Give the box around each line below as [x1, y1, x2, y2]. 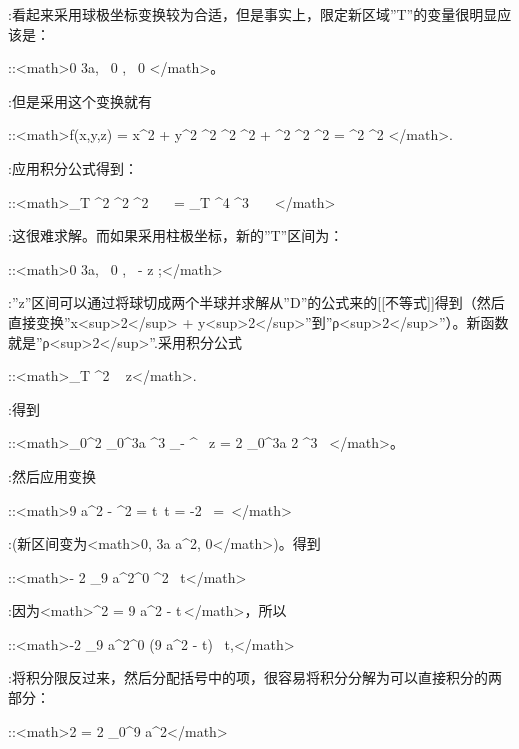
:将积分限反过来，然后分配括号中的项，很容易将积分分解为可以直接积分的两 [8, 667, 502, 688]
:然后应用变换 [8, 465, 96, 486]
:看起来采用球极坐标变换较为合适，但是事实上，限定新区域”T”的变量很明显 [8, 4, 498, 24]
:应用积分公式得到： [8, 157, 138, 178]
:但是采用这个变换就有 [8, 90, 152, 111]
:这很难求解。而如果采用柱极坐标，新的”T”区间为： [8, 225, 344, 246]
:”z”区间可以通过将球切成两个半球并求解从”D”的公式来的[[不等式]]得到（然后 [8, 292, 505, 313]
